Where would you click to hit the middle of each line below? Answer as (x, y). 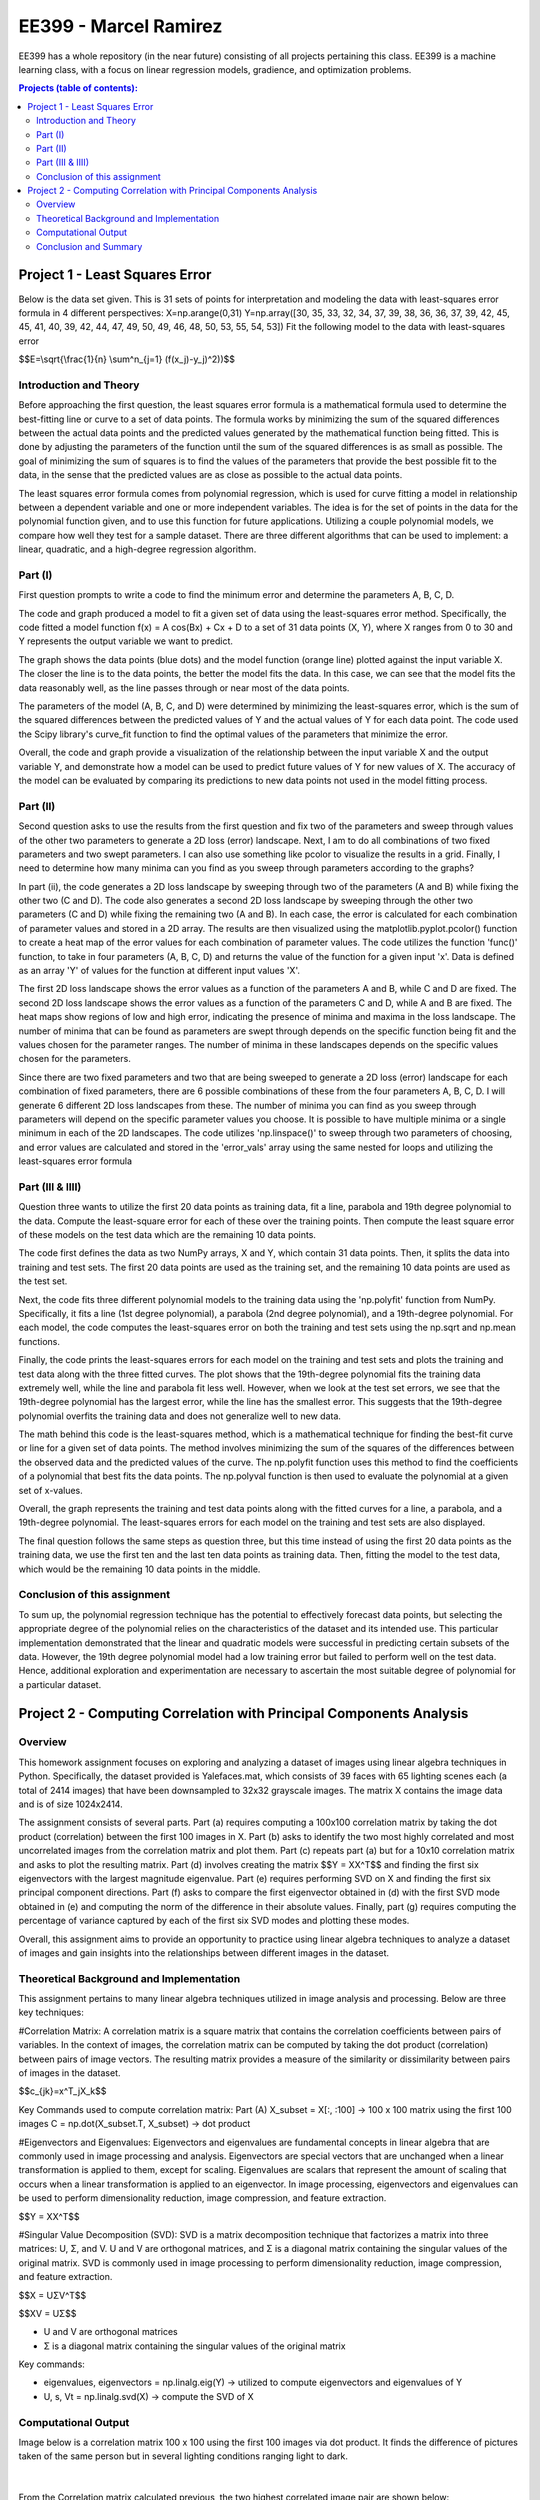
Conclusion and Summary (89, 246)
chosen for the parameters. (75, 1059)
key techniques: (51, 2012)
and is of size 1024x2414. (71, 1804)
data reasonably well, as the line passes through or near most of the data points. (184, 687)
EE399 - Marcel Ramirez (120, 26)
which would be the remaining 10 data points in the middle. (139, 1569)
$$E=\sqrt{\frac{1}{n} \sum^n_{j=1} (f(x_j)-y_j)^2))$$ (126, 359)
